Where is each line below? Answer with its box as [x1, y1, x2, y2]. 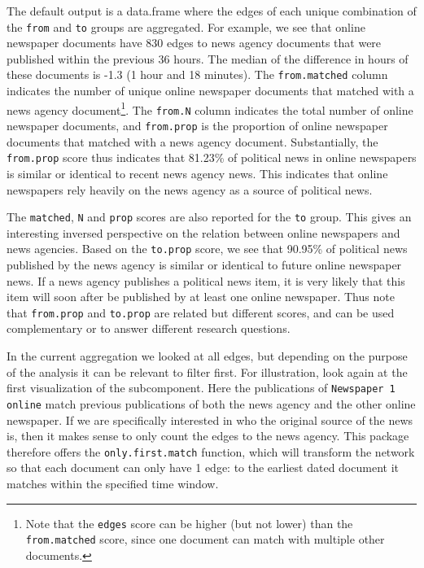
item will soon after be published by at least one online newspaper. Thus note [7, 288, 395, 305]
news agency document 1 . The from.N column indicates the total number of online [7, 98, 413, 118]
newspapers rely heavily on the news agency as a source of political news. [7, 181, 373, 198]
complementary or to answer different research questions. [7, 320, 291, 337]
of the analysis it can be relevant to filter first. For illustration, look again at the [7, 363, 408, 380]
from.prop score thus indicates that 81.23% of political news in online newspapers [7, 149, 417, 166]
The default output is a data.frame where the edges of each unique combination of [7, 2, 417, 19]
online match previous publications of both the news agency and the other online [7, 395, 416, 412]
